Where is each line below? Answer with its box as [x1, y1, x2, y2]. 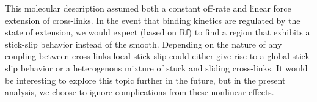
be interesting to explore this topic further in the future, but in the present [5, 73, 286, 86]
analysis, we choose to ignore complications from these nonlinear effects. [5, 86, 274, 98]
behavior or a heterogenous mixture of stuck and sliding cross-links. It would [20, 61, 308, 74]
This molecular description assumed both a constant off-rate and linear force [5, 2, 291, 14]
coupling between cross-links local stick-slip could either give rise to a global [5, 49, 290, 62]
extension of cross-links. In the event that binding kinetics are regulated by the [5, 13, 301, 26]
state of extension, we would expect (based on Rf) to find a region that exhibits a [5, 26, 310, 38]
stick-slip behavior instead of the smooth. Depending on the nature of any [5, 37, 282, 50]
